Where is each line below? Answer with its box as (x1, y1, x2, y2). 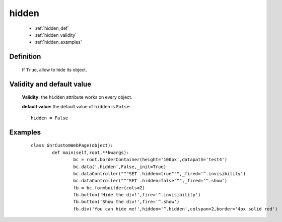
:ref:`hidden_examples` (34, 39, 83, 45)
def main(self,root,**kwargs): (52, 150, 129, 156)
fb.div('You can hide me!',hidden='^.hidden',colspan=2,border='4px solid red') (73, 206, 278, 211)
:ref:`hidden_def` (34, 25, 69, 31)
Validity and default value (9, 80, 92, 88)
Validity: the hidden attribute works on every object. (22, 94, 132, 100)
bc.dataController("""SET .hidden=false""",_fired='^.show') (73, 178, 228, 184)
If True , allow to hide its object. (22, 66, 88, 72)
